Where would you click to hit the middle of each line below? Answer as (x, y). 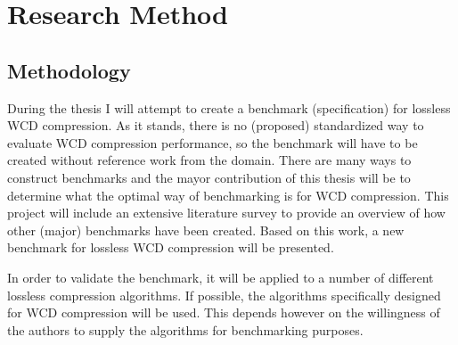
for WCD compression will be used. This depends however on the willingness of (224, 312)
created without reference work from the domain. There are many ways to (209, 160)
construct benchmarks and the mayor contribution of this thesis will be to (209, 177)
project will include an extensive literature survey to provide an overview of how (226, 213)
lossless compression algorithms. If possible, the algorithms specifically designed (224, 295)
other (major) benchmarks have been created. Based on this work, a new (206, 230)
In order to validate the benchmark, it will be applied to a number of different (221, 277)
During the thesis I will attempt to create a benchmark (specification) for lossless (229, 107)
